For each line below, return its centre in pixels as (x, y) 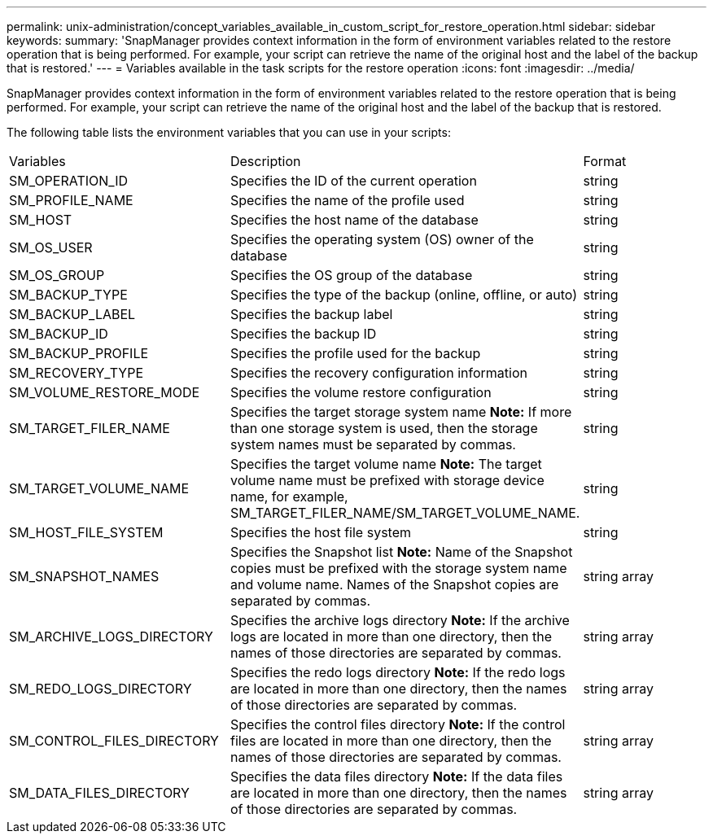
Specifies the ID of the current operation (353, 181)
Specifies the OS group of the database (351, 275)
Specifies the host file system (320, 532)
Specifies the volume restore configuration (361, 392)
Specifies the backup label (311, 314)
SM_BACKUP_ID (59, 334)
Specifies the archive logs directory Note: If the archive (400, 620)
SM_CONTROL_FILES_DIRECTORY (114, 741)
